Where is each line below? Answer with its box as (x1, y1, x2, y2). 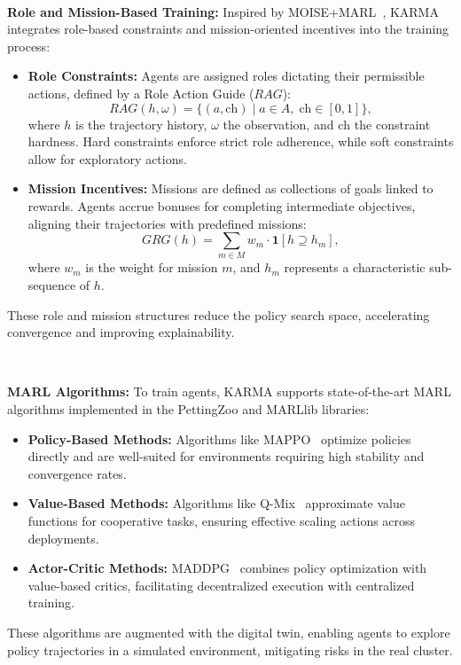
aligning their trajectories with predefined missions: (27, 214, 307, 232)
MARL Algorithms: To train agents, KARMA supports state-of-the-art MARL (7, 382, 451, 401)
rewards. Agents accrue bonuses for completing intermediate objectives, (27, 196, 416, 215)
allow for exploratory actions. (27, 149, 187, 168)
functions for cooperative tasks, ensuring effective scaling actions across (27, 511, 416, 529)
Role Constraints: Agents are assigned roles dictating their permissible (27, 66, 425, 85)
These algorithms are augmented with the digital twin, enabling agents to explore (7, 622, 450, 641)
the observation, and (223, 114, 334, 133)
